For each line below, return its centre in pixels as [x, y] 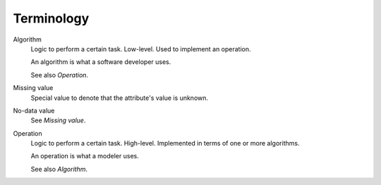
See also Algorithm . [59, 169]
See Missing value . [58, 120]
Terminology [51, 18]
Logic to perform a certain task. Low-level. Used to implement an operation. [141, 49]
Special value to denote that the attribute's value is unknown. [119, 98]
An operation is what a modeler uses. [85, 156]
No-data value [34, 110]
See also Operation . [59, 75]
